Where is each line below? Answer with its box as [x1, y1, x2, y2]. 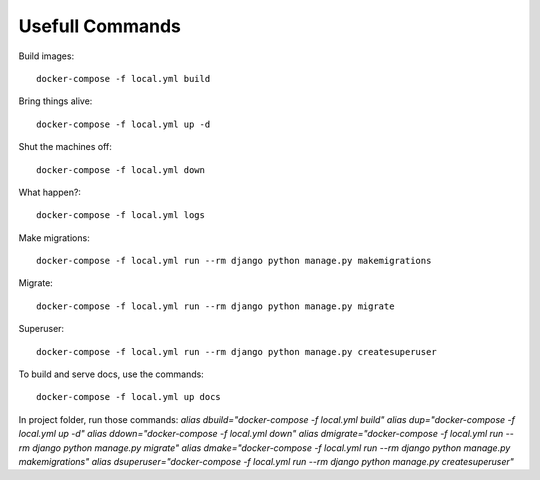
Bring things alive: [18, 95, 93, 107]
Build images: [18, 50, 75, 62]
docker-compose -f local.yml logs [36, 210, 205, 221]
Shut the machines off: [18, 141, 112, 153]
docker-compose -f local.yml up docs [36, 391, 222, 403]
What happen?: [18, 186, 82, 198]
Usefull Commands [18, 15, 182, 37]
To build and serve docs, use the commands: [18, 368, 204, 380]
